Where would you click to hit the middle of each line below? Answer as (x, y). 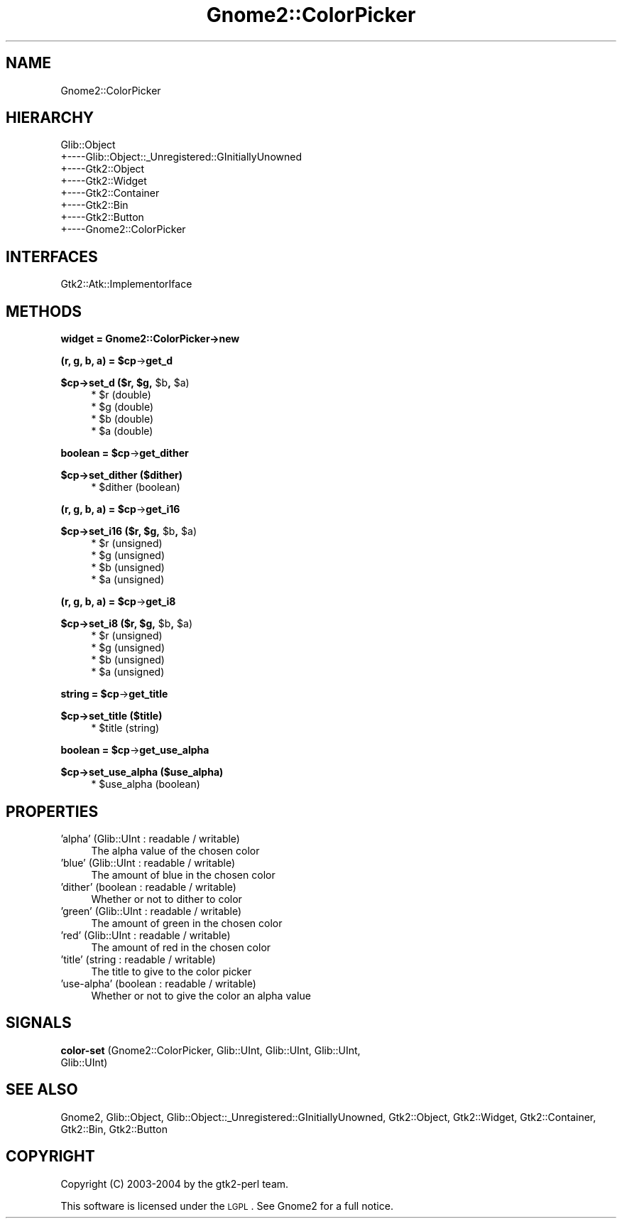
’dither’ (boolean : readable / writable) (148, 887)
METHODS (44, 311)
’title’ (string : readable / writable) (138, 959)
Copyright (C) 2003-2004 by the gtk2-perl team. (175, 1184)
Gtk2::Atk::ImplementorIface (126, 284)
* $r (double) (121, 395)
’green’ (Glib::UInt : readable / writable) (151, 911)
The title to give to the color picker (171, 971)
